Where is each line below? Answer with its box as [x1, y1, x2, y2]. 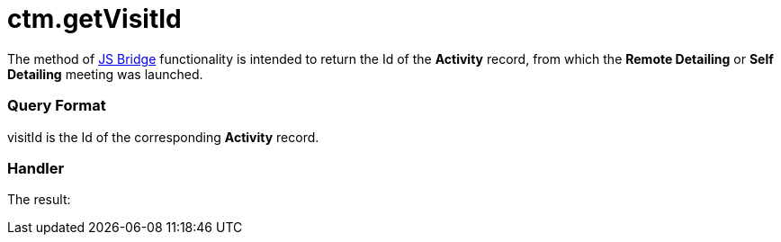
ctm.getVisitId [7, 4, 182, 34]
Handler [7, 158, 65, 177]
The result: [7, 192, 71, 208]
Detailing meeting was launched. [7, 66, 203, 82]
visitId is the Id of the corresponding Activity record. [7, 129, 319, 145]
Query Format [7, 96, 106, 115]
